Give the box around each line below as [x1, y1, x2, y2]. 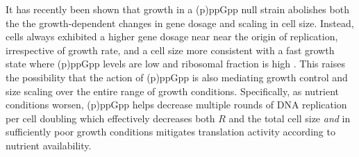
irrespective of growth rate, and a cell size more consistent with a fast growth [6, 42, 335, 57]
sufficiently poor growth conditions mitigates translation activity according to [6, 124, 335, 139]
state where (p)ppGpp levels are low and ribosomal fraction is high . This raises [6, 56, 345, 71]
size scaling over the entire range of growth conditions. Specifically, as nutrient [6, 83, 340, 98]
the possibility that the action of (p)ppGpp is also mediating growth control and [6, 69, 348, 84]
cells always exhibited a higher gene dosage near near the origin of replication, [6, 29, 338, 44]
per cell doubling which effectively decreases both [6, 110, 215, 125]
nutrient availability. [6, 138, 92, 152]
